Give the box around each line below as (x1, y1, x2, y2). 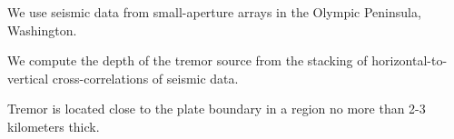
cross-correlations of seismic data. (52, 68, 239, 87)
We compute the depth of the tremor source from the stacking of (7, 51, 368, 70)
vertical (7, 68, 49, 87)
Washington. (7, 20, 77, 39)
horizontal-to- (371, 51, 448, 70)
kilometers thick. (7, 116, 100, 135)
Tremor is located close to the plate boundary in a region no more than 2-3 (7, 99, 426, 118)
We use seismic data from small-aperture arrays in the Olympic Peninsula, (7, 3, 421, 21)
